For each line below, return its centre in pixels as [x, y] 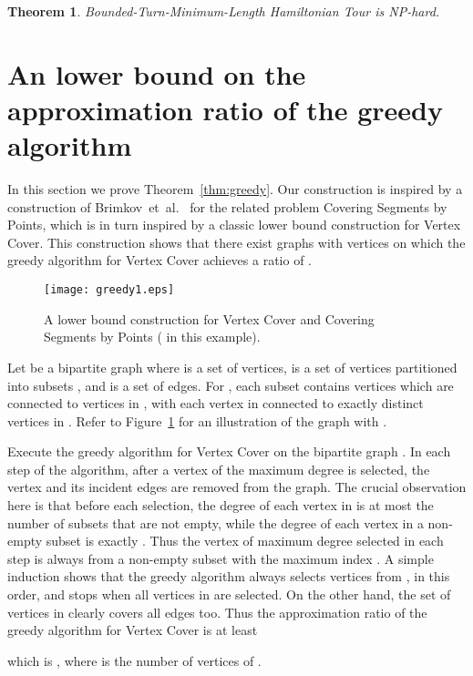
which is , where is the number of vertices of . [134, 660]
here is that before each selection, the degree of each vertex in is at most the [221, 505]
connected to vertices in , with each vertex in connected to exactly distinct [216, 403]
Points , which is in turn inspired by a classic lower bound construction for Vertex [234, 225]
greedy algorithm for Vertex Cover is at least [133, 630]
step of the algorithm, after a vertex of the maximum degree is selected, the [219, 469]
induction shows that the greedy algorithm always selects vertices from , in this [229, 576]
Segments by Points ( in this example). [152, 337]
